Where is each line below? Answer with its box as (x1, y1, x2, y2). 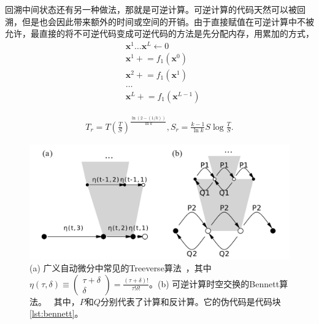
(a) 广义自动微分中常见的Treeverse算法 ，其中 (29, 262, 212, 274)
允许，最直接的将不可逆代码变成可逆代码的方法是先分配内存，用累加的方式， (5, 27, 314, 40)
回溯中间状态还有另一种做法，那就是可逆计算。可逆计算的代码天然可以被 (5, 3, 297, 15)
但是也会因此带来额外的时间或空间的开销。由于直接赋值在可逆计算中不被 (21, 15, 314, 28)
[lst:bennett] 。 (29, 307, 83, 320)
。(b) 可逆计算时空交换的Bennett (149, 277, 280, 290)
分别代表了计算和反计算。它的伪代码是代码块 (100, 295, 281, 307)
